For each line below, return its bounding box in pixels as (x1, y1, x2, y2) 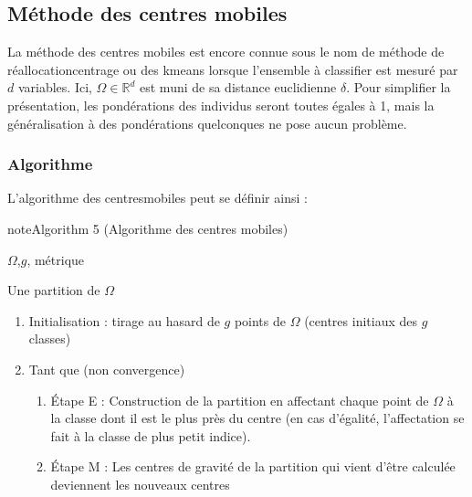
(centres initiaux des (304, 311, 418, 330)
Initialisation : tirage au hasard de (28, 311, 220, 330)
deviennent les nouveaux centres (50, 474, 230, 493)
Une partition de (7, 280, 100, 300)
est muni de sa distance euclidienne (140, 78, 337, 97)
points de (234, 311, 286, 330)
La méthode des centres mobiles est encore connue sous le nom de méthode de (7, 42, 445, 61)
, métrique (26, 249, 85, 269)
